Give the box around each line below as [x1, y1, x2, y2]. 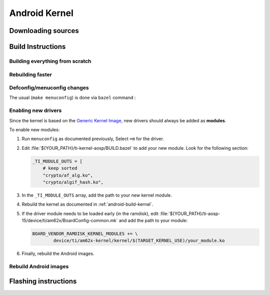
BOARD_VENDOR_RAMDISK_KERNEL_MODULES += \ [32, 231, 138, 237]
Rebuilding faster [9, 71, 52, 78]
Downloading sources [9, 26, 79, 35]
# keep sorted [42, 165, 77, 171]
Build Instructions [9, 42, 66, 51]
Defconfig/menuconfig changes [9, 84, 89, 91]
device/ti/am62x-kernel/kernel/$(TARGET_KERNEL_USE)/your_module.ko [53, 238, 225, 244]
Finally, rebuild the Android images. [21, 251, 94, 257]
